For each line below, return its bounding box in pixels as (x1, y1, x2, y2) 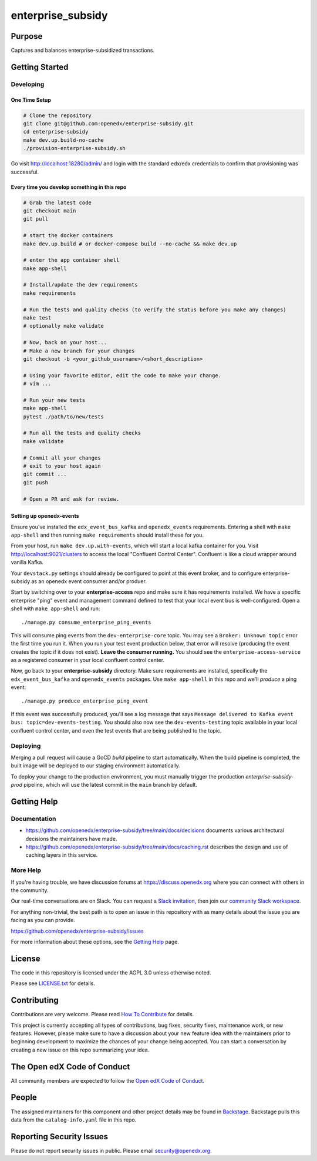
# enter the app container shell (23, 257, 120, 264)
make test (23, 315, 52, 321)
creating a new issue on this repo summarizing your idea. (11, 1046, 150, 1053)
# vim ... (23, 380, 52, 387)
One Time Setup (11, 96, 51, 103)
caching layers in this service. (25, 851, 98, 859)
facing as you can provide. (11, 917, 76, 924)
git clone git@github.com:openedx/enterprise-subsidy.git (23, 121, 194, 127)
